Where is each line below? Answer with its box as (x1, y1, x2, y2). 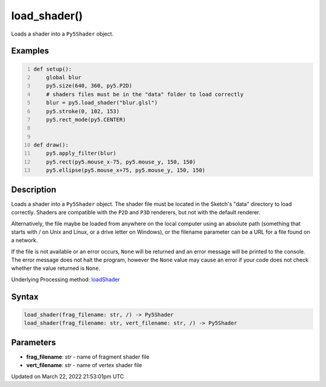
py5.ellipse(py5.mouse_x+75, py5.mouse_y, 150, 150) (46, 167, 206, 174)
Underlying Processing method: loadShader (11, 275, 120, 283)
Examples (11, 46, 50, 56)
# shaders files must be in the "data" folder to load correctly (46, 91, 244, 98)
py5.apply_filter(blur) (46, 150, 117, 157)
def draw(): (33, 142, 69, 149)
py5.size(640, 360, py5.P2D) (46, 82, 133, 89)
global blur (46, 74, 81, 81)
